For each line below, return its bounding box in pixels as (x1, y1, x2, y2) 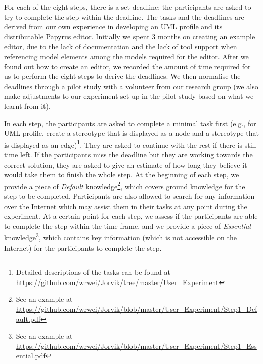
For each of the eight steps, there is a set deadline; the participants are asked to (4, 2, 251, 12)
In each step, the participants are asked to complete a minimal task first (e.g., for (4, 117, 256, 128)
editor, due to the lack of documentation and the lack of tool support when (4, 41, 237, 52)
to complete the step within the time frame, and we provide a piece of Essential (4, 220, 251, 231)
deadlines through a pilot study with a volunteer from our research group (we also (4, 80, 258, 91)
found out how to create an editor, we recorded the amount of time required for (4, 61, 251, 71)
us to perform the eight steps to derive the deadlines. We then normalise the (4, 71, 241, 82)
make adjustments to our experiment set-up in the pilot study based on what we (4, 91, 254, 101)
